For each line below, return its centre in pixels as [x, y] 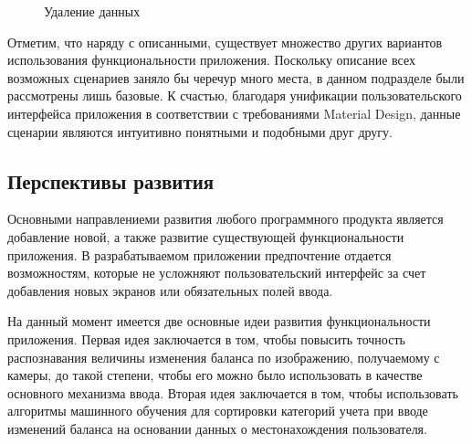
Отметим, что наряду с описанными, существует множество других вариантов [225, 42]
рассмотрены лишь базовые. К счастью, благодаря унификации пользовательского [235, 95]
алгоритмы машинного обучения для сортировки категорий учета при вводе [218, 411]
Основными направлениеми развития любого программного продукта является [226, 219]
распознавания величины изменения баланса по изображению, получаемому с [224, 357]
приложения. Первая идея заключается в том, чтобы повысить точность [206, 338]
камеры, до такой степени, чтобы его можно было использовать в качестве [215, 375]
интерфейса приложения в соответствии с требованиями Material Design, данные [234, 113]
